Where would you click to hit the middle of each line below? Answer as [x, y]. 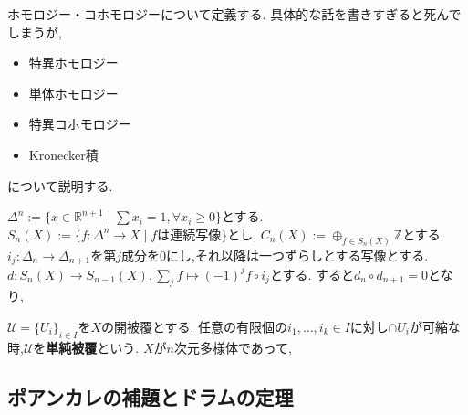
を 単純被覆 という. [86, 347]
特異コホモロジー [80, 124]
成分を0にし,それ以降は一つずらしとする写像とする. [275, 255]
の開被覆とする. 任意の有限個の [194, 326]
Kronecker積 [63, 154]
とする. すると [312, 274]
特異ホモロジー [73, 63]
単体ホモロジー [73, 93]
